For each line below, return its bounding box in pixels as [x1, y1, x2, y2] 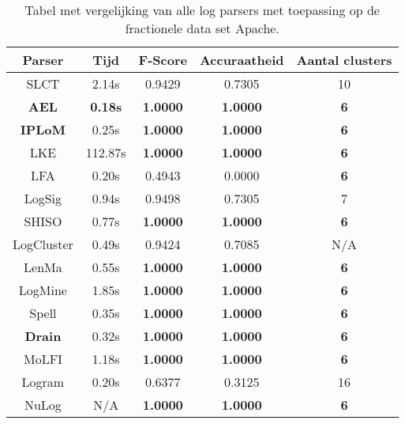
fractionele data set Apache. [125, 19, 279, 37]
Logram [21, 373, 65, 391]
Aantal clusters [296, 51, 392, 69]
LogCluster [13, 235, 73, 253]
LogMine [18, 281, 67, 299]
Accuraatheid [199, 51, 284, 69]
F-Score [138, 51, 187, 69]
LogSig [24, 189, 62, 207]
